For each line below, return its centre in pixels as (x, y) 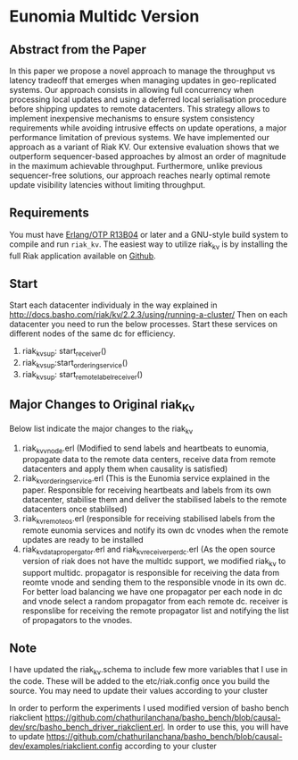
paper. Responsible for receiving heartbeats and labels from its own (147, 490)
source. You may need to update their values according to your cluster (139, 691)
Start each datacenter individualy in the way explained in (113, 305)
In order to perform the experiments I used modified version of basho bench (149, 708)
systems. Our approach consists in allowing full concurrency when (132, 90)
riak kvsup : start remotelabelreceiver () (83, 376)
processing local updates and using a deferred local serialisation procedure (148, 99)
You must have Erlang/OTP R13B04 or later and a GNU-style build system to (149, 234)
